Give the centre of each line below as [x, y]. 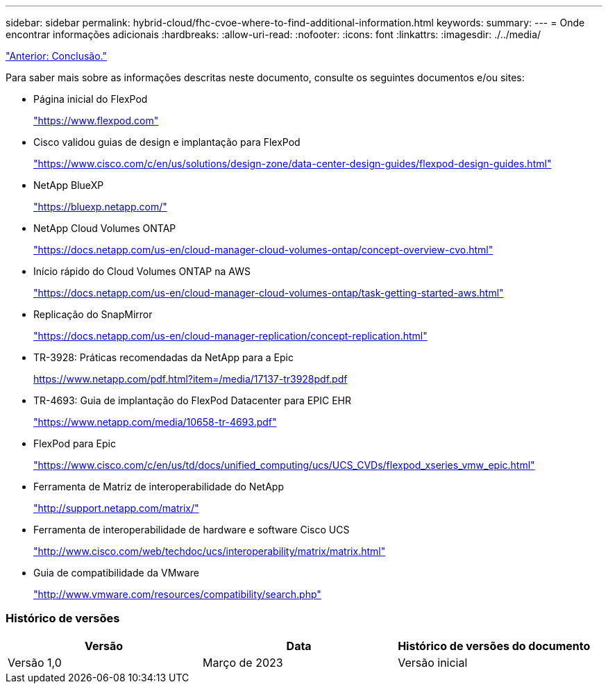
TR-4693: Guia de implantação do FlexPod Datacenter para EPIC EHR [192, 400]
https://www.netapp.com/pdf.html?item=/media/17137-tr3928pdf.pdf [191, 379]
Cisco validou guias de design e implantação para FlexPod [167, 142]
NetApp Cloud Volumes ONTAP [105, 228]
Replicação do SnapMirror [93, 314]
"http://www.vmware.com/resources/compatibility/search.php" [177, 594]
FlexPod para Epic [75, 443]
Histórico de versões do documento [494, 646]
